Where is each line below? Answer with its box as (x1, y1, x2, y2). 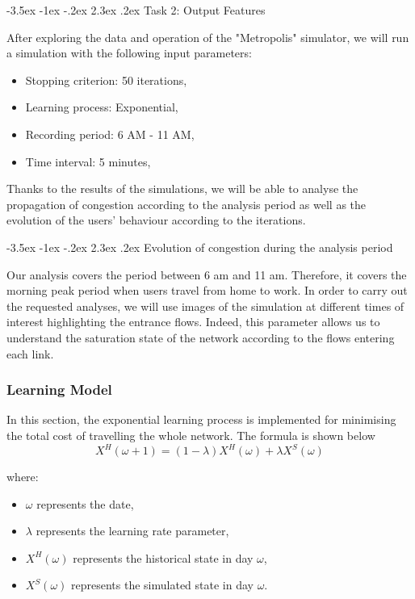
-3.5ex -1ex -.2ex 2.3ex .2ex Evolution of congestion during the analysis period (6, 238, 393, 255)
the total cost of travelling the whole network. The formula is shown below (6, 426, 375, 443)
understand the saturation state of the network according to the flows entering (6, 329, 395, 346)
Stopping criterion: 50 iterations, (25, 71, 187, 88)
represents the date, (36, 495, 134, 512)
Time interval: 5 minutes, (25, 153, 151, 170)
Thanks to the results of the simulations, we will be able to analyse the (6, 180, 358, 197)
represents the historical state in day (73, 549, 254, 566)
